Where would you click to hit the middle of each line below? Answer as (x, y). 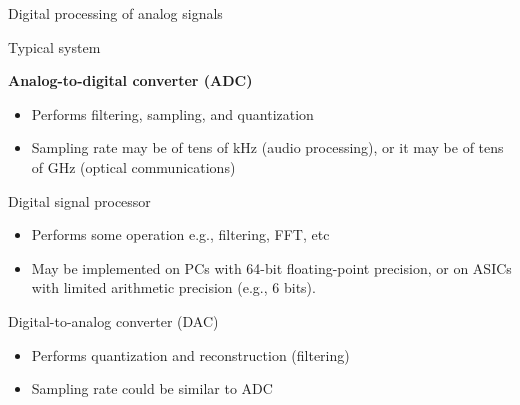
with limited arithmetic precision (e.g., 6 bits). (173, 287)
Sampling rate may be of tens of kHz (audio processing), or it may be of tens (267, 147)
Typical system (54, 46)
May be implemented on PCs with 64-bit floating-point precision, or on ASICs (271, 267)
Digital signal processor (79, 200)
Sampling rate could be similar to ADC (152, 388)
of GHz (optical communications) (133, 166)
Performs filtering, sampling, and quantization (172, 113)
